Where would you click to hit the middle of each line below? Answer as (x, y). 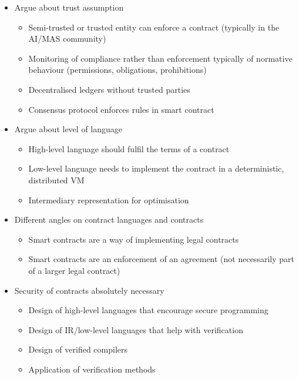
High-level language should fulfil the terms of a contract (129, 148)
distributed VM (56, 180)
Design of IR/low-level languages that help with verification (136, 329)
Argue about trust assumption (69, 7)
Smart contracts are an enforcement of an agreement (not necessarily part (161, 259)
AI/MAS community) (67, 38)
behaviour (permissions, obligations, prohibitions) (117, 70)
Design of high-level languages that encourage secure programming (148, 310)
